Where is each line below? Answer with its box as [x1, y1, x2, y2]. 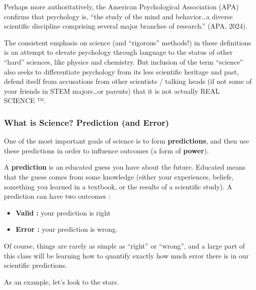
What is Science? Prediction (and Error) [4, 116, 169, 128]
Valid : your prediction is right [15, 207, 111, 217]
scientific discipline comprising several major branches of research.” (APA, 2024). [4, 21, 248, 31]
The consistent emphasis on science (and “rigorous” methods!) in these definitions [4, 37, 251, 47]
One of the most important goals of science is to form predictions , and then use [4, 136, 249, 146]
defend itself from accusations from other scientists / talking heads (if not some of [4, 76, 252, 86]
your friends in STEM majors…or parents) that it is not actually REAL [4, 85, 220, 96]
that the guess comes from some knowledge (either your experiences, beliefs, [4, 171, 234, 181]
